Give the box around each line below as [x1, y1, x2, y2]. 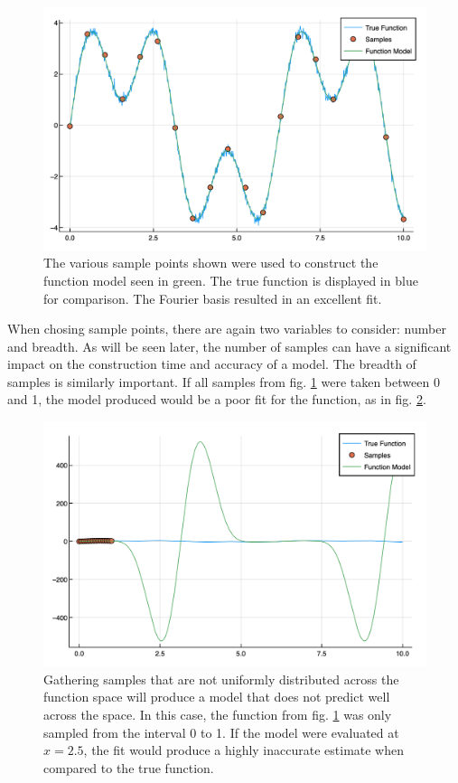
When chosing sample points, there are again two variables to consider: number [7, 319, 446, 338]
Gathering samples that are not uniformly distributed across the [43, 669, 399, 688]
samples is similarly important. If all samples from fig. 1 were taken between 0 [7, 372, 440, 391]
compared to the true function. [43, 758, 214, 777]
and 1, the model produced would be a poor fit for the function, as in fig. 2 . [7, 390, 426, 409]
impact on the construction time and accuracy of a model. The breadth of [7, 354, 416, 373]
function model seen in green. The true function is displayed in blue [43, 270, 418, 289]
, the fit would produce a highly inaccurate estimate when [83, 741, 405, 759]
